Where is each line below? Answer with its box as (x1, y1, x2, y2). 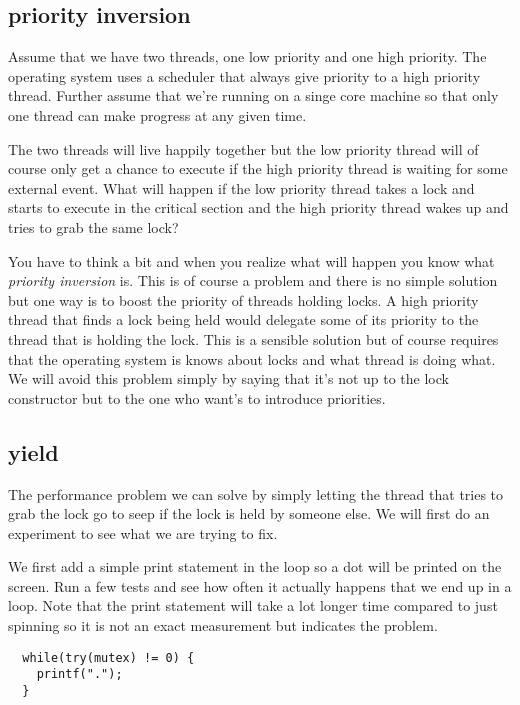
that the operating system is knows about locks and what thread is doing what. (8, 348, 496, 369)
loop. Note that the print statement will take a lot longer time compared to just (8, 595, 498, 616)
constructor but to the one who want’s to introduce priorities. (8, 387, 386, 408)
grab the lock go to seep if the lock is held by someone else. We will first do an (8, 503, 490, 524)
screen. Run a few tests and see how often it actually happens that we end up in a (8, 575, 512, 596)
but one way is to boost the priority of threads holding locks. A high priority (8, 289, 479, 310)
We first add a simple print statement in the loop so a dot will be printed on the (8, 556, 502, 577)
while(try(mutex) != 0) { (22, 650, 195, 665)
